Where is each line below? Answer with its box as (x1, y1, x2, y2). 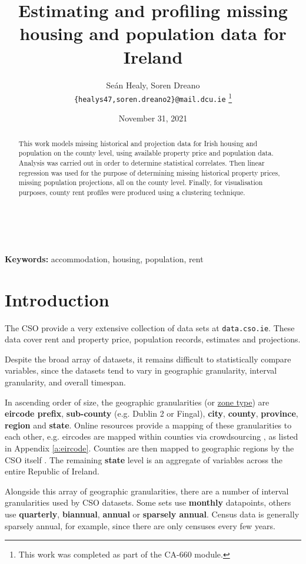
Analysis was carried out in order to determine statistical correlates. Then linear (18, 158, 265, 168)
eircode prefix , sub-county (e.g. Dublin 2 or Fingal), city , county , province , (5, 407, 298, 420)
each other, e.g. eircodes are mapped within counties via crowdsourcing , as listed (5, 430, 298, 443)
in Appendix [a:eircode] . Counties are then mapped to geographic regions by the (5, 442, 294, 454)
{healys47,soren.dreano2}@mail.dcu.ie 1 (74, 91, 232, 104)
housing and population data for (19, 21, 287, 45)
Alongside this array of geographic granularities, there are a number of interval (5, 484, 289, 497)
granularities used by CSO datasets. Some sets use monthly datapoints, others (5, 496, 291, 509)
